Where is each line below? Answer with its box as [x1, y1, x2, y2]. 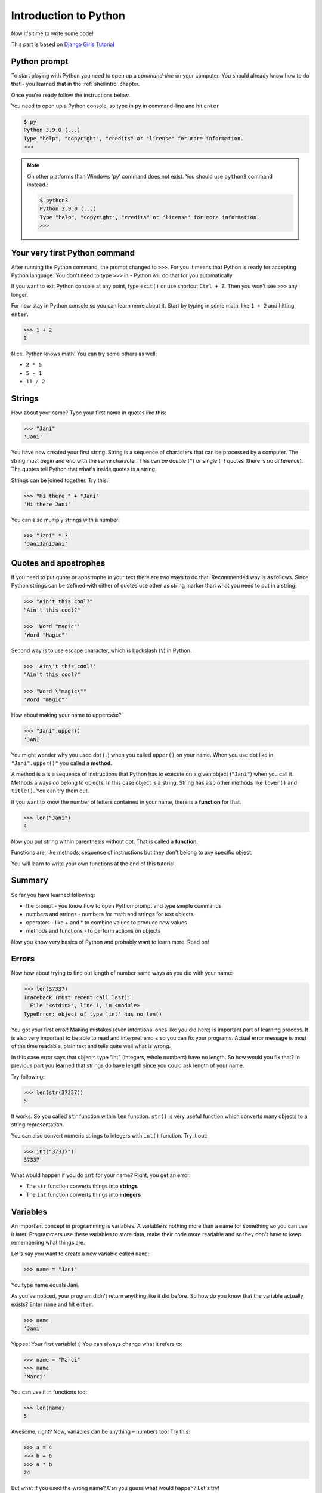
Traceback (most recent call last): [23, 994, 131, 1000]
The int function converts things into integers [26, 1191, 141, 1198]
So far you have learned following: [11, 891, 95, 898]
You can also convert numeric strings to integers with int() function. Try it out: [11, 1132, 208, 1139]
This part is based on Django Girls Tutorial [11, 41, 114, 48]
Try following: [11, 1073, 45, 1080]
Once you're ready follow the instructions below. [11, 91, 131, 99]
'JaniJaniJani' [23, 540, 68, 548]
